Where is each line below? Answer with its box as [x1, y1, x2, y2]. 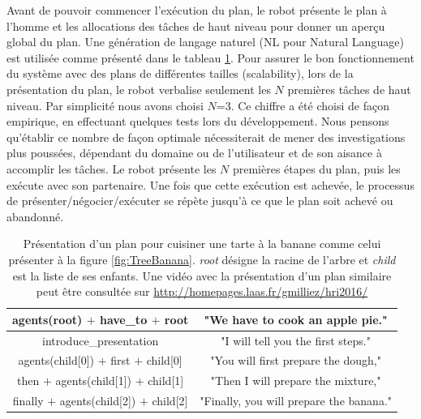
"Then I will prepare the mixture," [210, 372, 381, 389]
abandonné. [6, 207, 64, 224]
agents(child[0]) [18, 352, 94, 369]
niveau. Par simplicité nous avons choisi [6, 96, 204, 113]
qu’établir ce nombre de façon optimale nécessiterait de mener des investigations [6, 128, 406, 145]
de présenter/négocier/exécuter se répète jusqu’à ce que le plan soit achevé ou [6, 192, 393, 209]
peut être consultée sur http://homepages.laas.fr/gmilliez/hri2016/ [36, 283, 368, 300]
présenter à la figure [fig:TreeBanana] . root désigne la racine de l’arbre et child [8, 250, 396, 267]
